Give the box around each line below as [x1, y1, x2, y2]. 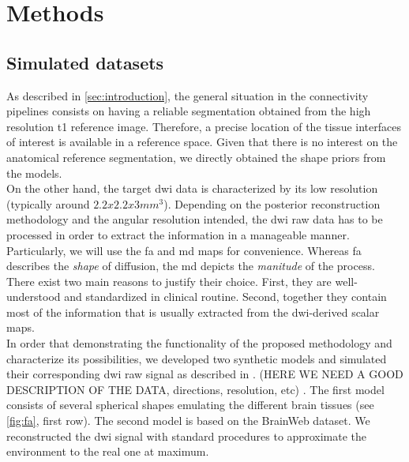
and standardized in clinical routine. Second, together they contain [64, 288, 387, 305]
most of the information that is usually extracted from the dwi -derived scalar [6, 303, 380, 320]
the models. [6, 164, 62, 181]
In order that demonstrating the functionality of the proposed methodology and [6, 335, 392, 351]
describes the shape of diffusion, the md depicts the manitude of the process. [6, 257, 375, 274]
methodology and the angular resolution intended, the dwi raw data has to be [6, 211, 383, 227]
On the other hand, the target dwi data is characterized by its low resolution [6, 180, 378, 197]
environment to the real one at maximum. [6, 443, 209, 460]
